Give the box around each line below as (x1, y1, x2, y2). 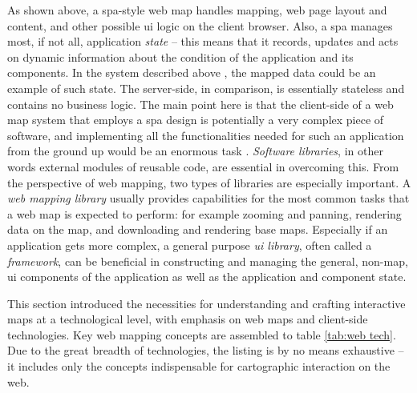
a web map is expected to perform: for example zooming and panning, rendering (7, 205, 402, 222)
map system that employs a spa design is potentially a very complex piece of (7, 111, 384, 128)
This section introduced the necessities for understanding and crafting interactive (7, 295, 406, 311)
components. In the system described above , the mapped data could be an (7, 64, 376, 81)
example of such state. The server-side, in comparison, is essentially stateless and (7, 79, 405, 96)
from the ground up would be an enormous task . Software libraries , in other (7, 142, 383, 159)
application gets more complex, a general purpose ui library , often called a (7, 236, 372, 253)
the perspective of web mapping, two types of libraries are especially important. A (7, 174, 411, 190)
